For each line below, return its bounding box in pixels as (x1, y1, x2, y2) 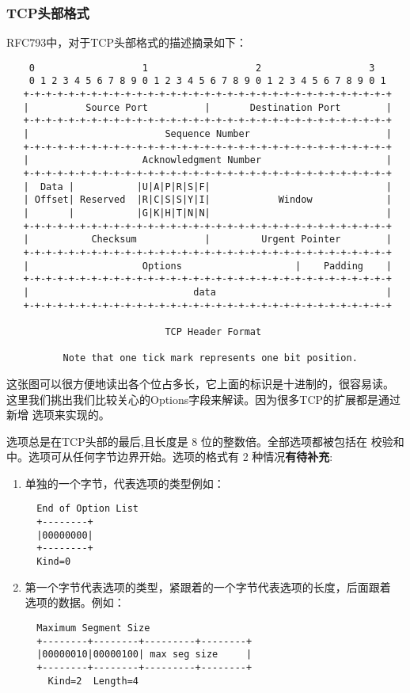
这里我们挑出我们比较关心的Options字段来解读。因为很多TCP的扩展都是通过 (6, 390, 401, 407)
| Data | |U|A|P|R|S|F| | (23, 181, 392, 192)
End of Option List (36, 503, 139, 515)
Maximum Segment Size (36, 622, 150, 634)
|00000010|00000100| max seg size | (36, 649, 252, 661)
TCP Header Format (165, 326, 262, 337)
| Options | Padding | (23, 260, 392, 272)
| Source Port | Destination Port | (23, 101, 392, 113)
